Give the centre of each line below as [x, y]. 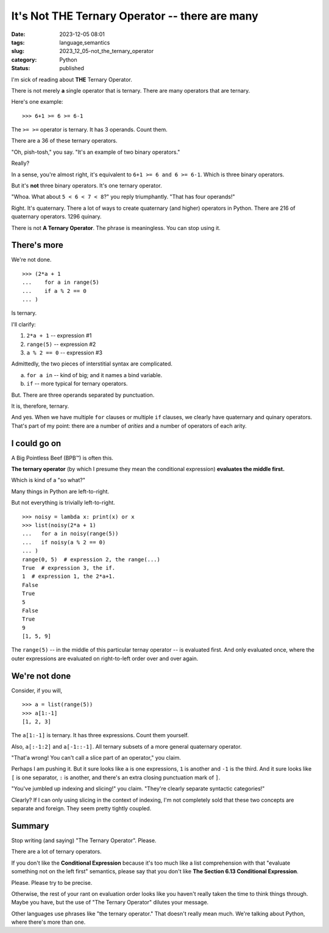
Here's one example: [37, 102]
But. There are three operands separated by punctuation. [83, 395]
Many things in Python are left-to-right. [60, 491]
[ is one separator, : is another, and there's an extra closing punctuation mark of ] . [116, 777]
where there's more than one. [48, 922]
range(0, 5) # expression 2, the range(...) [91, 559]
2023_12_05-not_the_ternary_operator [107, 51]
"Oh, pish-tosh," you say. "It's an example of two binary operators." [96, 152]
